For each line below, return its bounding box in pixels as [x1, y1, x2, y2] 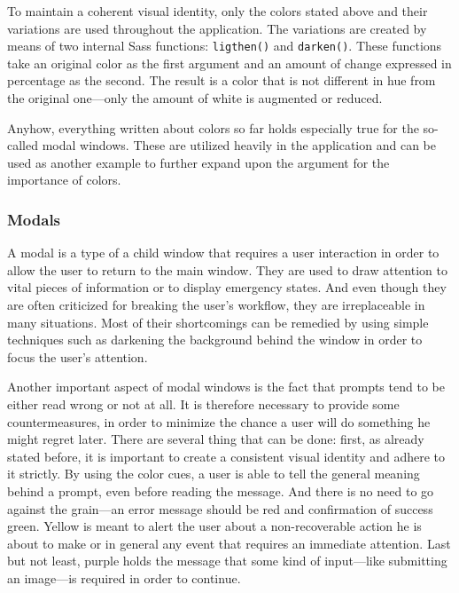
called [7, 136, 38, 154]
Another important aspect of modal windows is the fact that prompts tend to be [7, 377, 445, 396]
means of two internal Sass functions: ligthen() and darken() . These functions [7, 36, 442, 55]
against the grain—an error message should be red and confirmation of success [7, 499, 433, 518]
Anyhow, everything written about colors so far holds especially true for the [7, 118, 419, 137]
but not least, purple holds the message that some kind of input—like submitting [7, 551, 447, 570]
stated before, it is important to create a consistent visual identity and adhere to [7, 447, 446, 465]
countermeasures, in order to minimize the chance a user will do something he [7, 412, 431, 431]
